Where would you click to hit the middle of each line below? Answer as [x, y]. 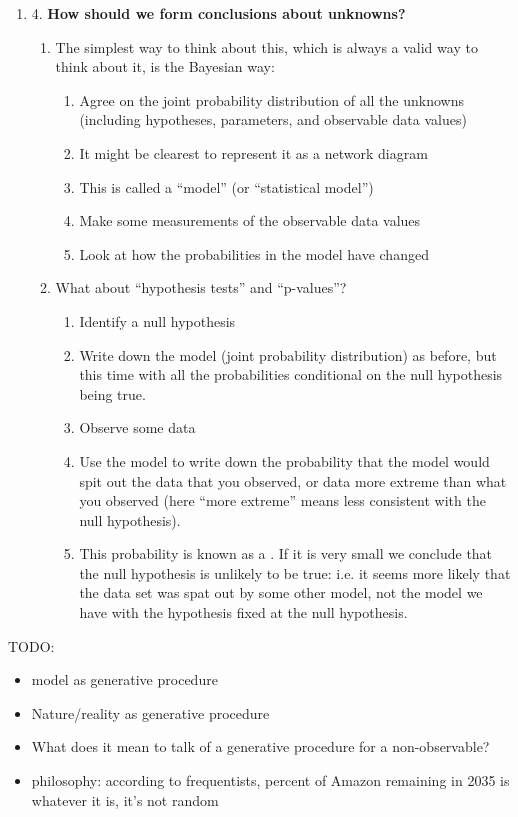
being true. [112, 393]
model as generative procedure [124, 679]
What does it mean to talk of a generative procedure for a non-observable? [260, 746]
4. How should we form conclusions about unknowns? [218, 13]
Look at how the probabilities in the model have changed [254, 253]
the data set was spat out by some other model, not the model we [281, 592]
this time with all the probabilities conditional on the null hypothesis [291, 374]
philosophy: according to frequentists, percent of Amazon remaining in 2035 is [270, 780]
